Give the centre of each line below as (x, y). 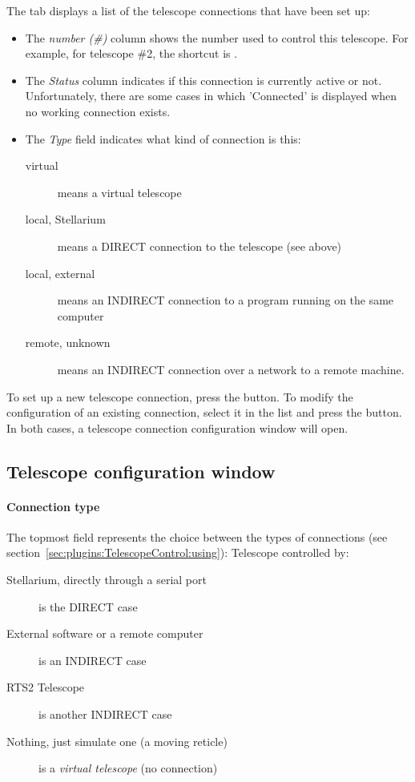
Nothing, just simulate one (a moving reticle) (117, 741)
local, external (60, 273)
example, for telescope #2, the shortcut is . (131, 53)
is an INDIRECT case (93, 660)
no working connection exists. (98, 111)
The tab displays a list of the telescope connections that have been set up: (188, 10)
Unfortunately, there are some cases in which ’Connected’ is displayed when (211, 96)
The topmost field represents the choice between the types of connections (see (197, 536)
